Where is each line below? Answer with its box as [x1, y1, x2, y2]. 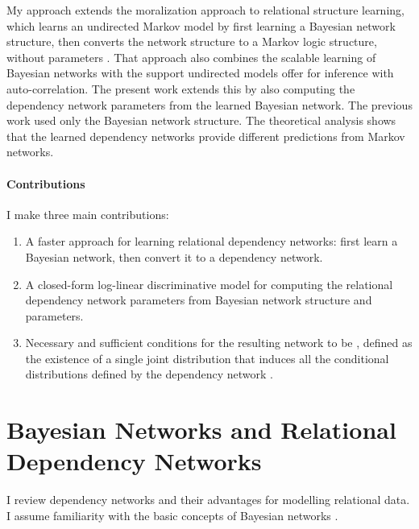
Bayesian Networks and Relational [6, 413, 396, 446]
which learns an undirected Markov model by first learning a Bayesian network [6, 17, 396, 34]
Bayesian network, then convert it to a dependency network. [25, 248, 323, 265]
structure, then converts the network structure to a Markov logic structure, [6, 33, 377, 50]
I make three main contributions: [6, 205, 169, 222]
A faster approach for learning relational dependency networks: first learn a [25, 233, 398, 250]
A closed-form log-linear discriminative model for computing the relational [25, 275, 393, 292]
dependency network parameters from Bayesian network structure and [25, 291, 372, 308]
